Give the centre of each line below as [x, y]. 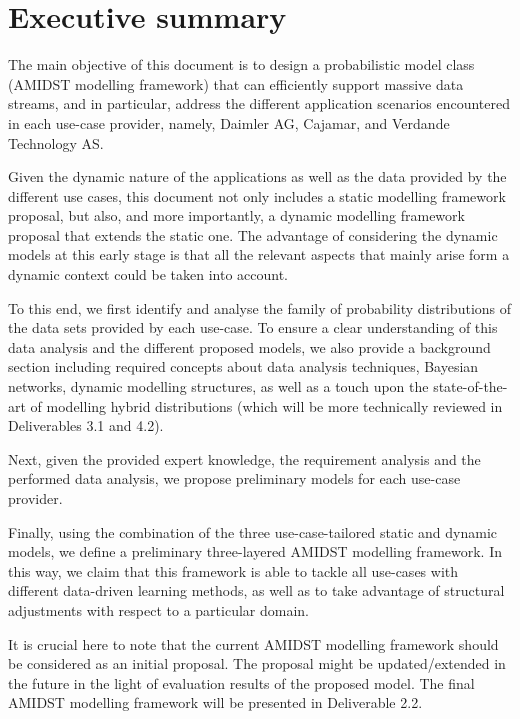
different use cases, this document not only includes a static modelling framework [257, 195]
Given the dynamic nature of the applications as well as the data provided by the [257, 176]
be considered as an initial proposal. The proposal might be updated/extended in [257, 663]
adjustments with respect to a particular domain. [158, 609]
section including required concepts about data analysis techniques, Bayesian [243, 366]
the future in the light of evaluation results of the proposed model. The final [241, 682]
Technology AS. [56, 142]
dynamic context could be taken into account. [148, 274]
